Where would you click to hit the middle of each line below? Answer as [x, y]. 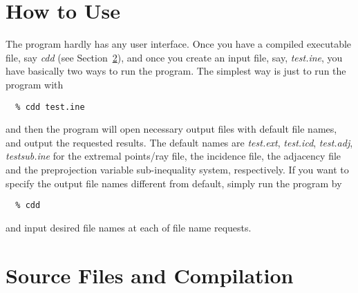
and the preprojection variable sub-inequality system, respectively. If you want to [177, 169]
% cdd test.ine [50, 107]
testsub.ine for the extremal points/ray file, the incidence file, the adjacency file [173, 156]
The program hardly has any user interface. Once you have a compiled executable [179, 44]
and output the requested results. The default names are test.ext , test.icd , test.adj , [179, 142]
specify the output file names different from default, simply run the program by [174, 183]
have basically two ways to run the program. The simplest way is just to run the [176, 71]
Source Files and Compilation [150, 275]
